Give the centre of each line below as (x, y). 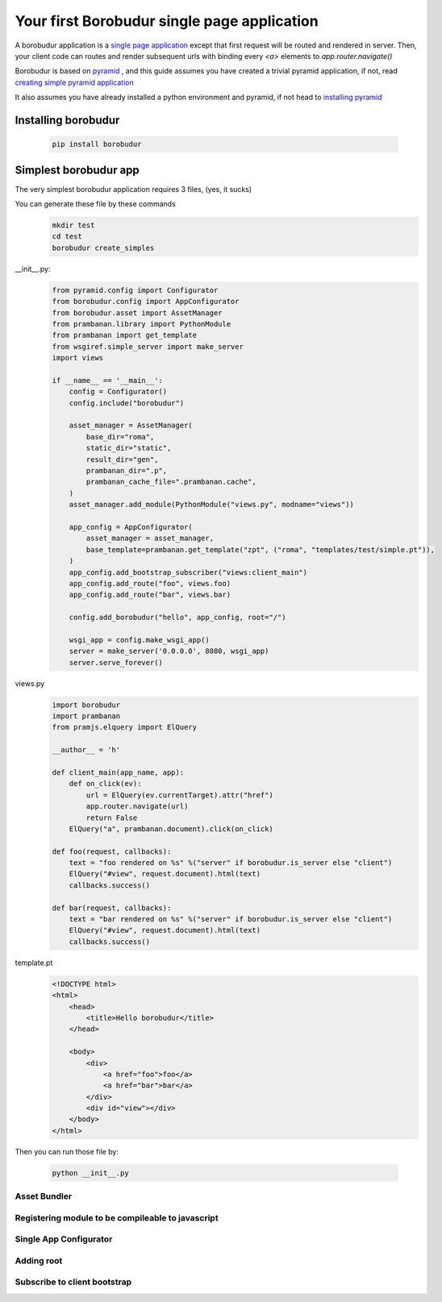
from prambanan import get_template (125, 335)
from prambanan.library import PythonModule (142, 324)
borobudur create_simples (103, 248)
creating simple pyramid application (74, 82)
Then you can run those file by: (67, 1151)
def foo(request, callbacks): (112, 851)
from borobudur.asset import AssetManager (137, 313)
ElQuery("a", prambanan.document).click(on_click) (171, 829)
